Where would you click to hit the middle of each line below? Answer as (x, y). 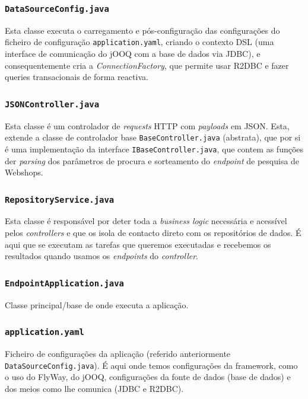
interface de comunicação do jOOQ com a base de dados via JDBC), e (133, 54)
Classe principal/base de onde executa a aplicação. (97, 304)
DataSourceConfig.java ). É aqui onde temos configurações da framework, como (151, 365)
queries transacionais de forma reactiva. (77, 77)
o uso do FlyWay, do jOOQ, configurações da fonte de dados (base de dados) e (148, 377)
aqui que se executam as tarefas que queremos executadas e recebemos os (138, 244)
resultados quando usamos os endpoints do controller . (101, 256)
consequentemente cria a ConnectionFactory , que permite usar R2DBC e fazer (147, 65)
